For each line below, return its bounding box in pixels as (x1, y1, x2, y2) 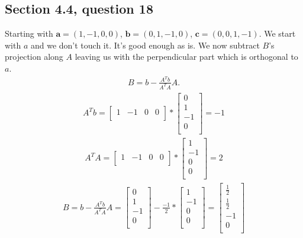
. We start (259, 27, 296, 40)
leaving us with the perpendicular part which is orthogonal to (75, 50, 298, 63)
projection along (5, 50, 63, 63)
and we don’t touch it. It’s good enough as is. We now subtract (30, 38, 260, 51)
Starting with (5, 27, 53, 40)
